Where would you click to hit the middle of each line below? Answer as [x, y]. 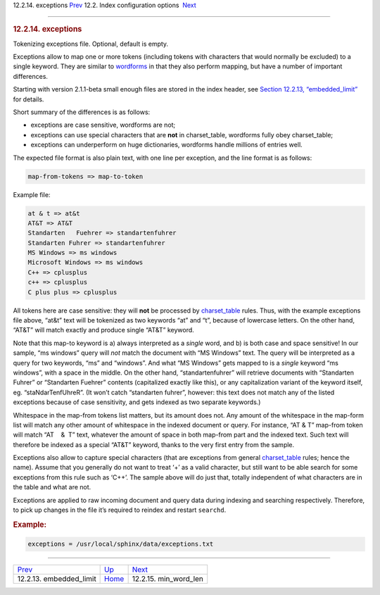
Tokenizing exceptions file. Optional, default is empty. [91, 44]
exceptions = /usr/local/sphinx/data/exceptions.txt [121, 544]
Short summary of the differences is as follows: [82, 112]
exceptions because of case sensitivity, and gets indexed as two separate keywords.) [137, 402]
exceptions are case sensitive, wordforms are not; [103, 125]
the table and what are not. [52, 487]
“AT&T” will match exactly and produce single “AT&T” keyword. [104, 330]
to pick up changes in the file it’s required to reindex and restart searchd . [120, 510]
